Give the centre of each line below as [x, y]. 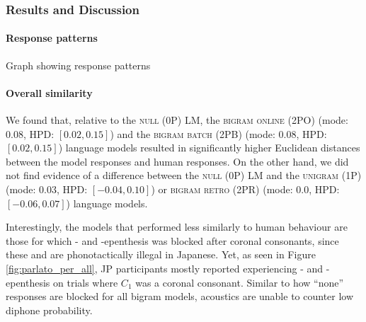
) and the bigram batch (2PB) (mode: [193, 133]
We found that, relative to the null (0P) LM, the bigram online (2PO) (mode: [177, 120]
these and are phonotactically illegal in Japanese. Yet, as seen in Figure [161, 254]
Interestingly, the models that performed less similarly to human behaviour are [177, 227]
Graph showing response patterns [78, 65]
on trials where [86, 282]
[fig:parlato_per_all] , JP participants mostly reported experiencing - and [165, 268]
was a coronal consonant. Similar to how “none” [240, 282]
